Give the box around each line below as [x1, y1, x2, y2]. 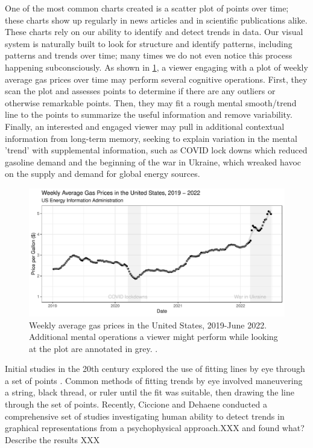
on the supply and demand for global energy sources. [5, 167, 200, 180]
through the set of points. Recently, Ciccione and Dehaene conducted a [5, 398, 267, 411]
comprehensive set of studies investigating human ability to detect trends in [5, 409, 285, 422]
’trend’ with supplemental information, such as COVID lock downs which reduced [5, 144, 308, 156]
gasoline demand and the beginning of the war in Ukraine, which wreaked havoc [5, 155, 301, 168]
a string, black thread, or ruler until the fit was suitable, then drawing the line [5, 386, 295, 398]
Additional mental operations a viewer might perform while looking [29, 330, 278, 343]
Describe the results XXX [5, 433, 100, 446]
